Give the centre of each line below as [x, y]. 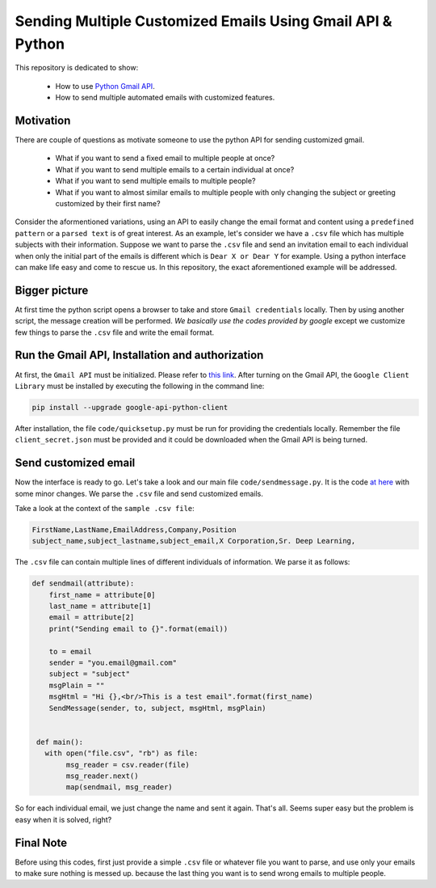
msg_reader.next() [102, 776]
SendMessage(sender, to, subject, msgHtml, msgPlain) [157, 708]
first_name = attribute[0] [103, 595]
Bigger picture [52, 290]
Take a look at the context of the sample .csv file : [105, 508]
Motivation [43, 120]
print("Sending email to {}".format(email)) [138, 628]
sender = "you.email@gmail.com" [113, 663]
